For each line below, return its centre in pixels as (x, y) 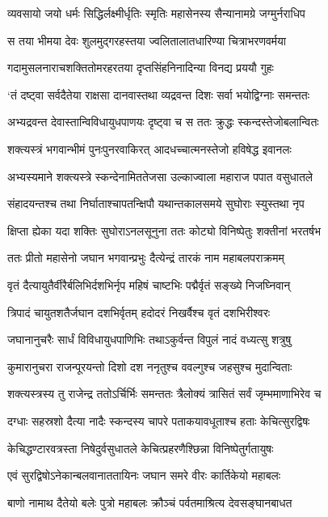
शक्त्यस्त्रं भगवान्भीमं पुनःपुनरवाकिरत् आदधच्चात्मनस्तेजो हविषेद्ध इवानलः (149, 148)
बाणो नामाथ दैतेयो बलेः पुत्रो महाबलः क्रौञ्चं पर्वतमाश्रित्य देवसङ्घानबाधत (150, 502)
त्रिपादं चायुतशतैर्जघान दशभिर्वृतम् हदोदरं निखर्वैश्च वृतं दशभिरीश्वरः (139, 312)
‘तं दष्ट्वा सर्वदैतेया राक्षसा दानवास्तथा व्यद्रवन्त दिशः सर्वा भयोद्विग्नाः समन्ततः (159, 94)
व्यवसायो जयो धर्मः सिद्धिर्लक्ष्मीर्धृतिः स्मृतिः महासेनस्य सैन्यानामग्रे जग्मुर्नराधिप (156, 13)
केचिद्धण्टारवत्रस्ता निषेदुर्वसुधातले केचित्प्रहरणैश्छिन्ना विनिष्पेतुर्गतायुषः (141, 448)
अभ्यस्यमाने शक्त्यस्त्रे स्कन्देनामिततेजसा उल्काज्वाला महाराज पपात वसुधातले (160, 176)
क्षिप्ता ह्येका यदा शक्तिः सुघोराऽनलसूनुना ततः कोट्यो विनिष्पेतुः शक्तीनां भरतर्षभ (164, 230)
